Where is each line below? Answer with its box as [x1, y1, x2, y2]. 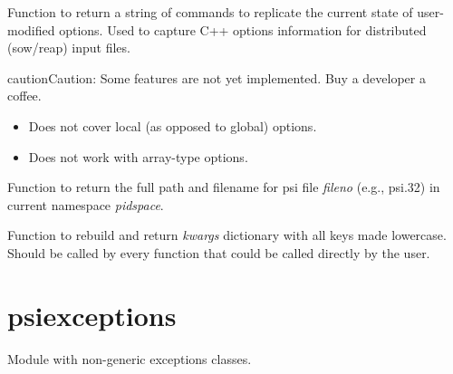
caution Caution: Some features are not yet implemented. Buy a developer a [7, 68, 426, 87]
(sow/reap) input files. [7, 38, 130, 57]
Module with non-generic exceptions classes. [7, 349, 252, 368]
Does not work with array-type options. [28, 147, 248, 166]
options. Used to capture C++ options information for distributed [59, 20, 427, 39]
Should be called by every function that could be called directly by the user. [7, 243, 430, 262]
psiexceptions [7, 296, 177, 333]
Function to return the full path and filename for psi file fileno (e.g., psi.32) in [7, 177, 440, 197]
